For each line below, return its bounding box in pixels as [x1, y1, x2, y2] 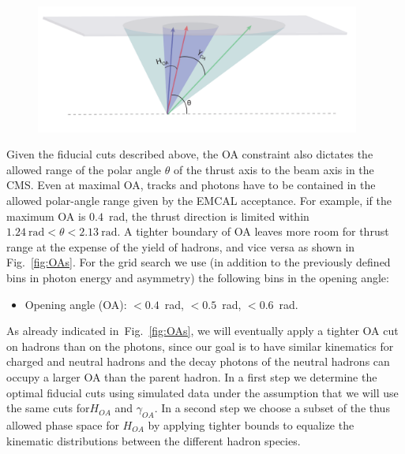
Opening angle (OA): [24, 296, 127, 312]
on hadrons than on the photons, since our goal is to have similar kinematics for [6, 337, 394, 354]
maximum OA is [6, 207, 86, 224]
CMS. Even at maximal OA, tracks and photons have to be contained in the [6, 177, 376, 193]
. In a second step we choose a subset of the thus [154, 400, 390, 416]
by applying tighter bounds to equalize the [148, 416, 354, 433]
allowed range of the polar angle [6, 161, 162, 177]
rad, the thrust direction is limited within [108, 207, 309, 224]
